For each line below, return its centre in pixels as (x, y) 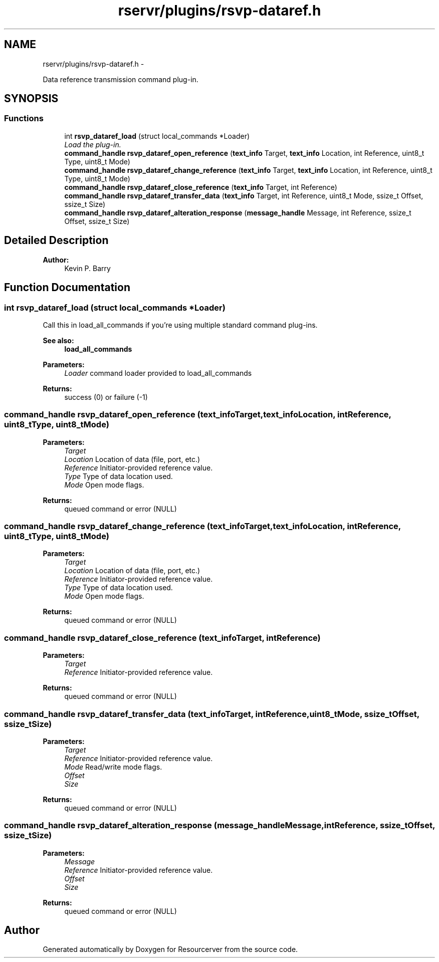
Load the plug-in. (93, 144)
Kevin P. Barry (87, 268)
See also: (58, 340)
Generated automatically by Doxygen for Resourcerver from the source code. (170, 949)
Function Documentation (67, 288)
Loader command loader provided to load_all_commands (158, 373)
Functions (24, 118)
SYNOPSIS (31, 99)
